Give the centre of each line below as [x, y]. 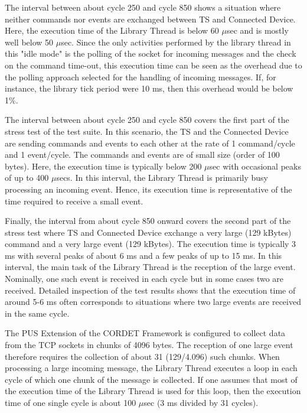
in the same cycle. [37, 313]
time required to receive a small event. [74, 201]
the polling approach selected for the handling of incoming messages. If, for [141, 77]
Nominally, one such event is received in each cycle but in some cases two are [144, 279]
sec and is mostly [257, 30]
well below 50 [29, 42]
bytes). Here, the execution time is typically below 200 [103, 166]
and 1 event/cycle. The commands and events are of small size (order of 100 [142, 155]
